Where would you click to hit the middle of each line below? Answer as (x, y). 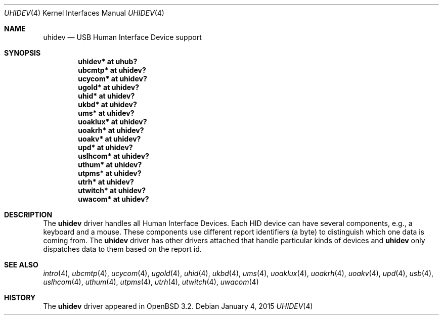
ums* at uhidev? (106, 113)
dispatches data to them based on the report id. (122, 249)
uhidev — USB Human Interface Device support (122, 37)
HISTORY (20, 298)
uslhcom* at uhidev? (114, 156)
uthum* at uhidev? (110, 165)
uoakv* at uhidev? (109, 139)
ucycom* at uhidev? (113, 79)
